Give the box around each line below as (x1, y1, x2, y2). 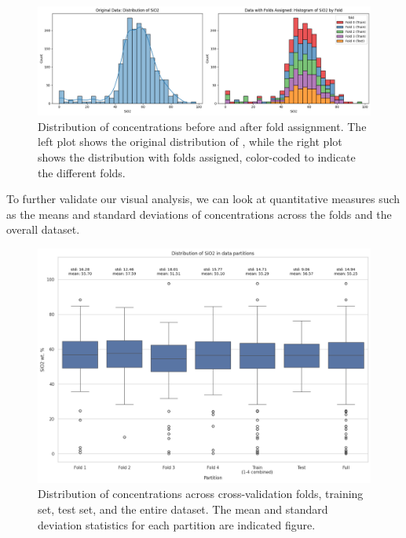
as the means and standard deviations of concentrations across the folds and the (6, 205, 392, 222)
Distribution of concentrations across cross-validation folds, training (38, 485, 364, 502)
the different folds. (38, 164, 126, 180)
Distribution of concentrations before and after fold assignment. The (38, 118, 367, 134)
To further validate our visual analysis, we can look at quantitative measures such (6, 191, 401, 207)
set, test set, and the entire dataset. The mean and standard (38, 501, 328, 518)
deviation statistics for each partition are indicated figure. (38, 516, 316, 533)
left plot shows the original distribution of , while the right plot (38, 133, 342, 150)
